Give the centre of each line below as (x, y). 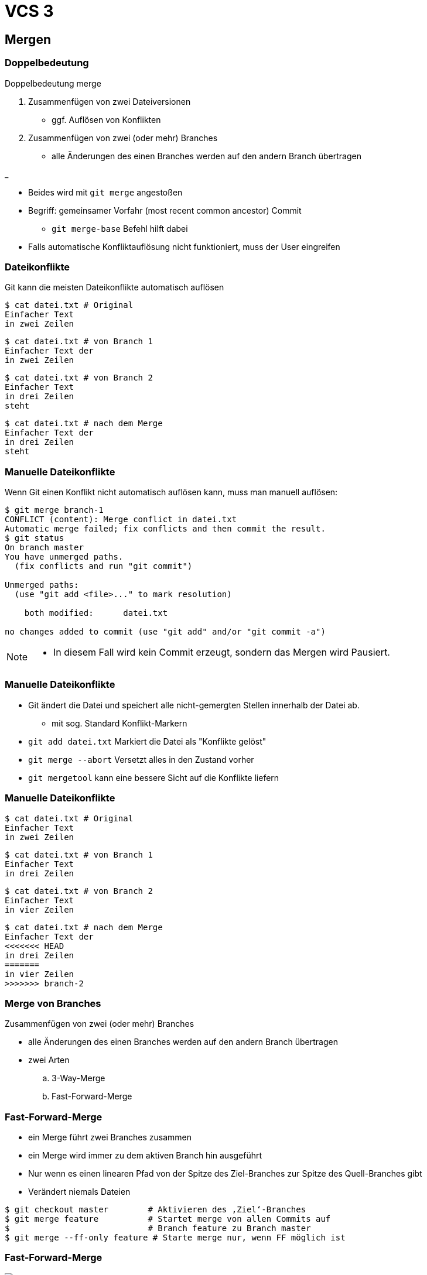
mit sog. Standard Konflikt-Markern (119, 723)
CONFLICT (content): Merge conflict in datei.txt (121, 520)
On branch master (44, 548)
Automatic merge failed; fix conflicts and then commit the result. (165, 529)
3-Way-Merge (78, 1078)
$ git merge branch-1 (54, 510)
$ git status (35, 538)
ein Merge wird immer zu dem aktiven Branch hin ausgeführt (145, 1156)
